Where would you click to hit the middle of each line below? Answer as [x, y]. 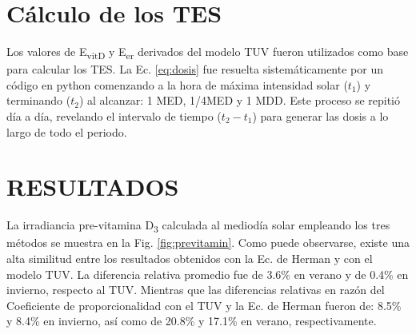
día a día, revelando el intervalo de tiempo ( [114, 116]
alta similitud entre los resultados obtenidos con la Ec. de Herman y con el [190, 258]
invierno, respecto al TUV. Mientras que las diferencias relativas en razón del [196, 290]
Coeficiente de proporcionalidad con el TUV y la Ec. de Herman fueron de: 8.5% [204, 305]
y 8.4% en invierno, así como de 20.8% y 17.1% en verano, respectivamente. [192, 321]
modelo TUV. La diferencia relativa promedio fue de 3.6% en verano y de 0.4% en [208, 274]
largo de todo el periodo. [67, 131]
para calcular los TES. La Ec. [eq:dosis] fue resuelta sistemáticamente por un [195, 69]
